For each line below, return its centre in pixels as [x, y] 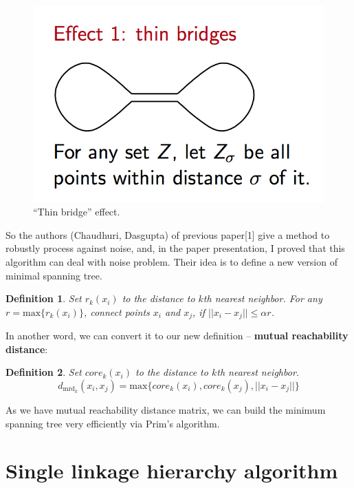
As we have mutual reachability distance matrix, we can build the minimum [166, 410]
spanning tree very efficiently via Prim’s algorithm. [113, 423]
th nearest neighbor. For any [263, 298]
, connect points [117, 311]
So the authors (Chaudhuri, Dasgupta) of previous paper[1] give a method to [168, 234]
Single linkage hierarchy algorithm [172, 470]
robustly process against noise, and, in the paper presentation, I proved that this [175, 248]
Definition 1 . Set [44, 298]
